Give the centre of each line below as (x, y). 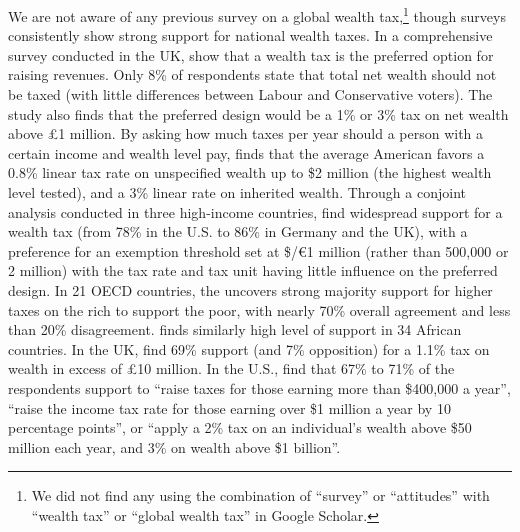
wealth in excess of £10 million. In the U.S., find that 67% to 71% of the (231, 368)
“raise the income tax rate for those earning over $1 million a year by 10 (229, 407)
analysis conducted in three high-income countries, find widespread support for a (255, 211)
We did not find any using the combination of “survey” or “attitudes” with (260, 495)
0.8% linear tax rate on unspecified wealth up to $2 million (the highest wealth (250, 172)
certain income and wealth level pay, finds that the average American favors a (246, 152)
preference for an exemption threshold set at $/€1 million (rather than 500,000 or (258, 250)
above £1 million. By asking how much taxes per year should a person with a (246, 133)
